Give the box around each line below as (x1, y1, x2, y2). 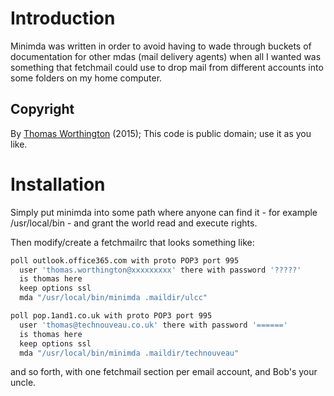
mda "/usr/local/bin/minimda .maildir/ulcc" (19, 293, 208, 303)
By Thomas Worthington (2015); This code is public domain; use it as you (10, 127, 312, 139)
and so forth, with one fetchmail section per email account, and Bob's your (10, 366, 318, 378)
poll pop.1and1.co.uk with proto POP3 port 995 (10, 311, 213, 321)
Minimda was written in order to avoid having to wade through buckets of (10, 40, 312, 52)
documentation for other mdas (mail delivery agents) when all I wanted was (10, 50, 322, 62)
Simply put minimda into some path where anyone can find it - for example (10, 206, 318, 218)
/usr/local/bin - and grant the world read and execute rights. (10, 217, 258, 229)
